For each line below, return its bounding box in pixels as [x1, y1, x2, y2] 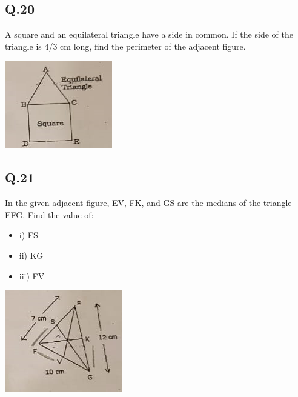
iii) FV [19, 269, 45, 282]
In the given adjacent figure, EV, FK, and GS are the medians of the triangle [5, 196, 292, 209]
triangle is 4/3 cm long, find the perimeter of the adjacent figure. [5, 39, 246, 52]
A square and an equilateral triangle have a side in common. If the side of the [5, 28, 293, 41]
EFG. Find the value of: [5, 208, 94, 221]
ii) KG [19, 249, 44, 261]
